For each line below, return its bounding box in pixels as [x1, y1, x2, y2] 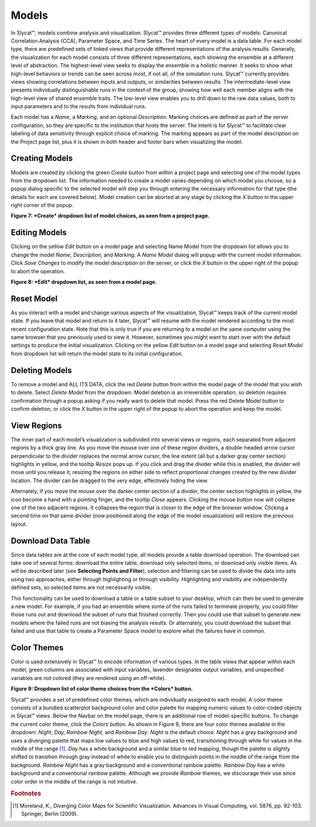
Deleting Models [11, 365, 73, 375]
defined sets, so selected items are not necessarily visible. [11, 584, 152, 591]
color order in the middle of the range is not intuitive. [11, 778, 138, 785]
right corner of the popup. [11, 202, 74, 209]
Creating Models [11, 153, 73, 163]
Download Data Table [11, 536, 91, 545]
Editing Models [11, 228, 67, 238]
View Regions [11, 420, 63, 430]
